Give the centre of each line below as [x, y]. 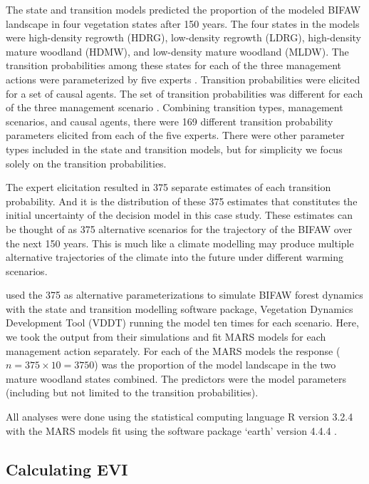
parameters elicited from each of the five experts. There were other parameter [175, 135]
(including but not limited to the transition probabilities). [132, 392]
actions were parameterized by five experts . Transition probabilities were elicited [183, 79]
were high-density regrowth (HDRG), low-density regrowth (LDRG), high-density [183, 37]
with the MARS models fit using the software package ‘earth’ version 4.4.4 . [171, 430]
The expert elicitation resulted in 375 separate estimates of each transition [168, 187]
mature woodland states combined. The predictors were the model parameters [176, 378]
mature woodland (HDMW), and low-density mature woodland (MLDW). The [177, 51]
